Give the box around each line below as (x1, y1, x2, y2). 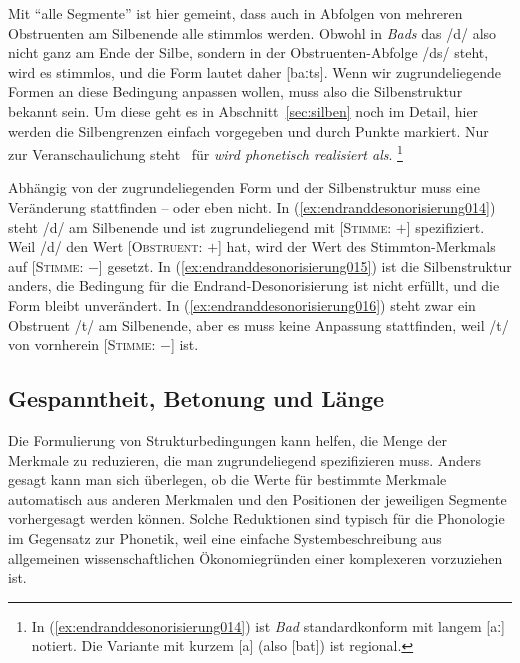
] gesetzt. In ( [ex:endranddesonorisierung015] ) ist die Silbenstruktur (98, 255, 512, 276)
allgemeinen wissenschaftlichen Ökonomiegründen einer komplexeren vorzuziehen (8, 547, 503, 568)
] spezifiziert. (406, 216, 485, 237)
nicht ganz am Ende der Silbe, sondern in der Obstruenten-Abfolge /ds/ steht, (8, 42, 489, 63)
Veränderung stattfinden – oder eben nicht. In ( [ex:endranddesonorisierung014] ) (8, 197, 496, 217)
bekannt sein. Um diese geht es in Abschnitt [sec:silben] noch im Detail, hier (8, 100, 479, 121)
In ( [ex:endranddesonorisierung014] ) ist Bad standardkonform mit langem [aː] (31, 615, 505, 636)
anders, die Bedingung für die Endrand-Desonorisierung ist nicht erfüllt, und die (8, 275, 500, 296)
